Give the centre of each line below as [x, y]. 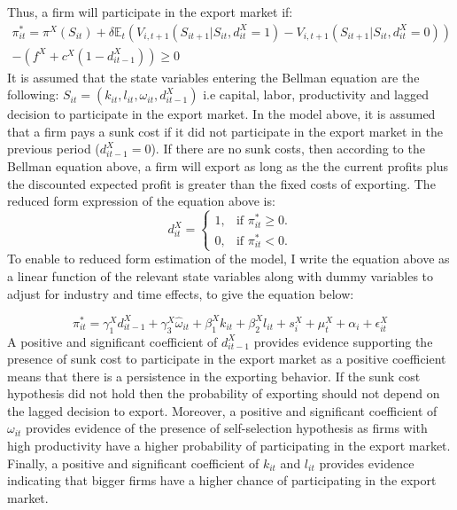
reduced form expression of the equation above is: [141, 201]
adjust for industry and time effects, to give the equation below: [181, 293]
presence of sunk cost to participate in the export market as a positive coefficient [227, 359]
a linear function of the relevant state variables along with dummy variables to [221, 276]
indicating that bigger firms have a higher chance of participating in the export [222, 480]
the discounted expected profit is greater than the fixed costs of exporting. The [221, 183]
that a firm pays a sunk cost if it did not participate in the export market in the [225, 131]
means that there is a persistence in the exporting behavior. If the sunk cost [214, 376]
